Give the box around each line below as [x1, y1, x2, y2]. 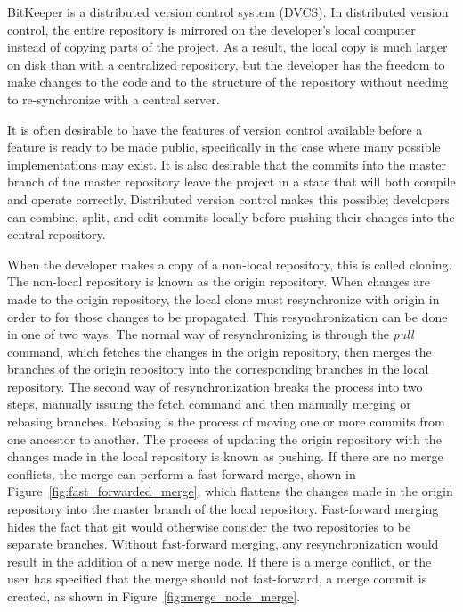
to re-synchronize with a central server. [7, 89, 220, 108]
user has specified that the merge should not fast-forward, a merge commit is [7, 569, 427, 588]
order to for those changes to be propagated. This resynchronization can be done [7, 307, 448, 326]
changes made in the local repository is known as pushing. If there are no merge [7, 447, 443, 466]
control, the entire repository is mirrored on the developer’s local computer [7, 20, 416, 38]
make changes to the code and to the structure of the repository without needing [7, 72, 449, 91]
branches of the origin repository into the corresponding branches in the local [7, 360, 429, 378]
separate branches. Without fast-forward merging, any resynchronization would [7, 534, 439, 553]
